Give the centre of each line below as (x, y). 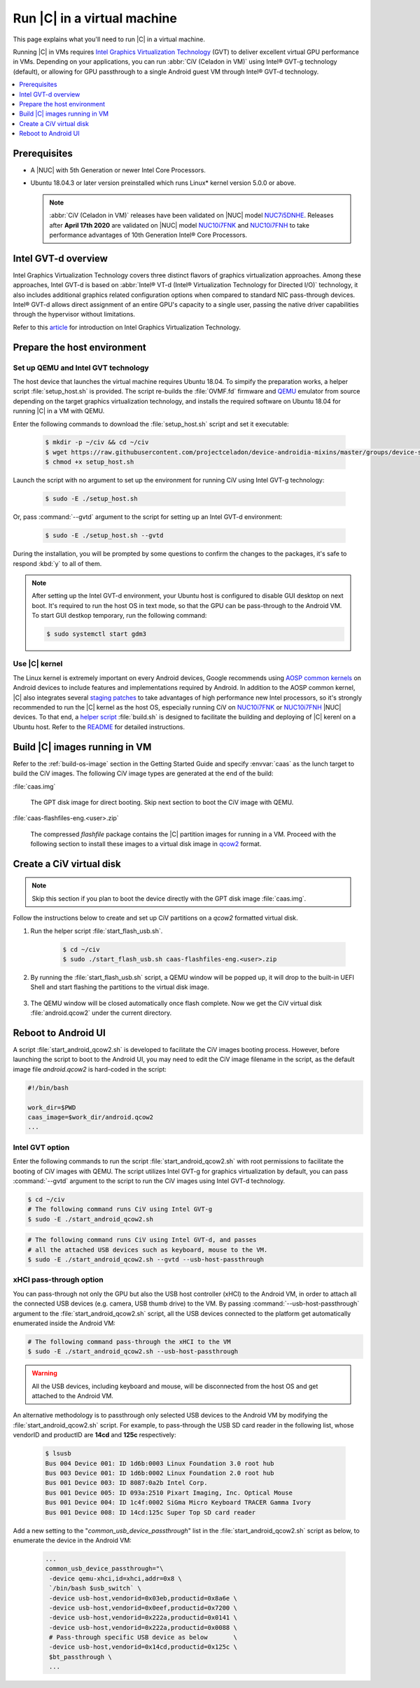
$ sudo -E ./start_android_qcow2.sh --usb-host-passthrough (133, 1351)
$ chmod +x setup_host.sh (90, 462)
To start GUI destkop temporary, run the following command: (119, 616)
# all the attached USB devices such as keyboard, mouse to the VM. (148, 1250)
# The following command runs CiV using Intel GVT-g (120, 1209)
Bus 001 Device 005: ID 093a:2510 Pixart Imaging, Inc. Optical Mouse (169, 1493)
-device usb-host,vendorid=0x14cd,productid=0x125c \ (143, 1647)
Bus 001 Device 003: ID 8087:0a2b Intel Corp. (126, 1483)
